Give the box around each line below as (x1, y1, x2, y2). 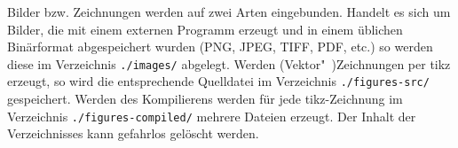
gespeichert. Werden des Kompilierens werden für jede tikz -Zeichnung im (7, 90, 403, 108)
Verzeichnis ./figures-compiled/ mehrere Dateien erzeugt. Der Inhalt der (7, 106, 416, 125)
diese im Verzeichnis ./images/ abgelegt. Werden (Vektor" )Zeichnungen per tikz (7, 54, 451, 73)
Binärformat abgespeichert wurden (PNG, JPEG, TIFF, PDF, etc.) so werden (7, 37, 433, 56)
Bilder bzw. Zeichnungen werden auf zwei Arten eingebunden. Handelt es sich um (7, 3, 451, 20)
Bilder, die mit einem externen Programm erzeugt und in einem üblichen (7, 19, 403, 38)
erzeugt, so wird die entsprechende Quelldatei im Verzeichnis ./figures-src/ (7, 72, 430, 90)
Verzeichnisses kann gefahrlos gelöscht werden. (7, 124, 259, 143)
